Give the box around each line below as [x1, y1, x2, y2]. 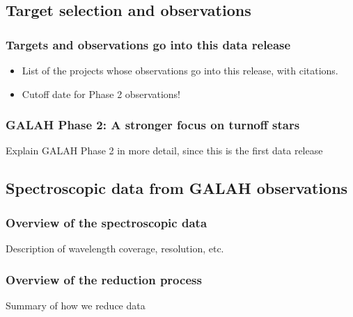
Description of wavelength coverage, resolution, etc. [6, 241, 224, 255]
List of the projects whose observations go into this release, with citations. [22, 63, 338, 77]
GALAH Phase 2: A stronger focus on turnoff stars [6, 116, 300, 133]
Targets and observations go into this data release [6, 35, 291, 53]
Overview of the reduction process [6, 270, 202, 288]
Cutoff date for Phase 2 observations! [22, 86, 181, 101]
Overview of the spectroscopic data [6, 213, 207, 231]
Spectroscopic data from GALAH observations [6, 177, 348, 199]
